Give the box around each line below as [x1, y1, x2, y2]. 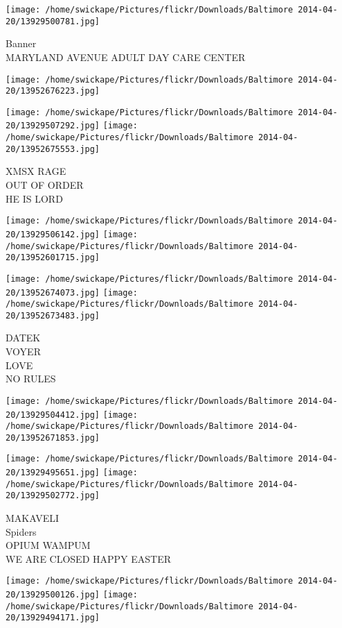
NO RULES [6, 371, 56, 386]
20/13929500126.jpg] [6, 590, 100, 600]
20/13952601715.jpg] [6, 253, 100, 263]
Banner [6, 36, 37, 51]
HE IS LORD [6, 191, 63, 205]
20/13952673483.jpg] [6, 310, 100, 321]
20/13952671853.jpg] [6, 432, 100, 443]
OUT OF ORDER [6, 178, 84, 192]
